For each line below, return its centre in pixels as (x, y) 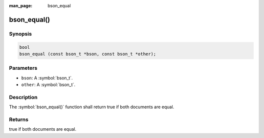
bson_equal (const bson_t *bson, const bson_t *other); (88, 54)
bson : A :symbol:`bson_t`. (47, 78)
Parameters (23, 68)
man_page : (21, 6)
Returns (19, 119)
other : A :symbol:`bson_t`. (48, 85)
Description (23, 97)
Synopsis (20, 34)
